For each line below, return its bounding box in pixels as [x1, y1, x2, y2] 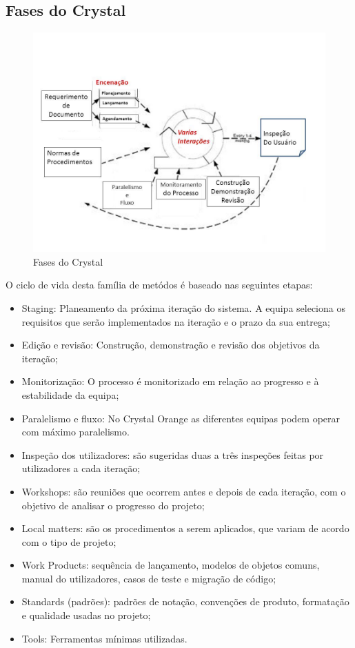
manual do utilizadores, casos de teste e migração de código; [21, 571, 276, 585]
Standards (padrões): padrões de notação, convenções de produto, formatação [21, 594, 349, 609]
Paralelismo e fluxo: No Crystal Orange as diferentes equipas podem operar [21, 411, 341, 425]
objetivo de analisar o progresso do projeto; [21, 498, 205, 512]
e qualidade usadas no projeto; [21, 608, 151, 622]
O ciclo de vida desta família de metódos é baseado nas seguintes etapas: [6, 277, 313, 292]
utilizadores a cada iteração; [21, 461, 141, 475]
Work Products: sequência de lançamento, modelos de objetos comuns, [21, 558, 320, 572]
